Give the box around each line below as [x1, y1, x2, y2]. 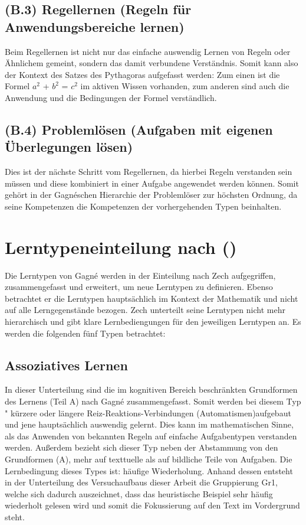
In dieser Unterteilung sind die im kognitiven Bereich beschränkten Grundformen [5, 383, 298, 396]
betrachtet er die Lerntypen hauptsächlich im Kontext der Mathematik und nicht [5, 292, 298, 304]
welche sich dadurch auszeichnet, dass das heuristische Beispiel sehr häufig [5, 487, 273, 500]
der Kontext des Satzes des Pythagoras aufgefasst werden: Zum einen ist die [5, 68, 280, 80]
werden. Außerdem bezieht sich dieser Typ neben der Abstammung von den [5, 441, 278, 454]
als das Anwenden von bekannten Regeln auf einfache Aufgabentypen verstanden [5, 429, 297, 442]
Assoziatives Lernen [5, 356, 128, 374]
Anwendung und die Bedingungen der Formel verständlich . [5, 91, 217, 103]
